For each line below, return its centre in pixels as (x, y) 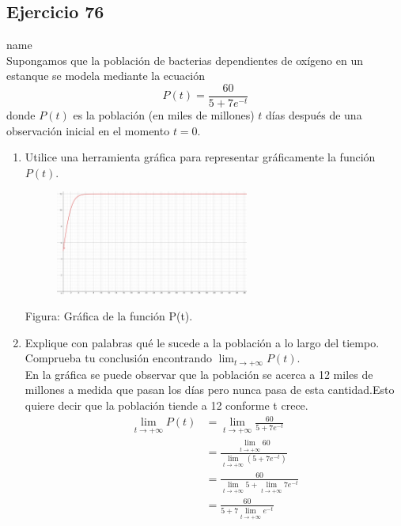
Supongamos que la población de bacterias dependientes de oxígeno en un (185, 60)
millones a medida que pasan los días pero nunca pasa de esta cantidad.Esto (210, 390)
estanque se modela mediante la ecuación (106, 76)
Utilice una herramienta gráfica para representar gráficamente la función (200, 157)
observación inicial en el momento (88, 130)
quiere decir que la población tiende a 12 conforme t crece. (166, 405)
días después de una (314, 115)
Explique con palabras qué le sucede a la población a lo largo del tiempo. (202, 342)
